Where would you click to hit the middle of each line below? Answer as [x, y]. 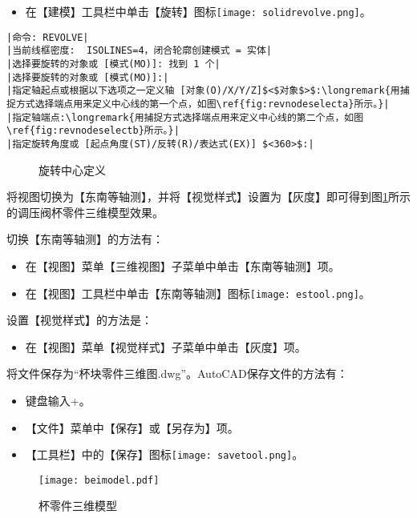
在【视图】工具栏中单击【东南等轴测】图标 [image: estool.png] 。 [198, 293]
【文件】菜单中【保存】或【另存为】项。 [132, 427]
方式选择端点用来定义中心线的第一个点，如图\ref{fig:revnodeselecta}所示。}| [202, 104]
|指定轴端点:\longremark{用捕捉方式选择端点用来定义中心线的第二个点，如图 [185, 117]
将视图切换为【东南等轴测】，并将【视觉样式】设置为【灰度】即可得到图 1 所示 [208, 197]
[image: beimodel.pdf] [99, 480]
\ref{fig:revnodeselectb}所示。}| [93, 131]
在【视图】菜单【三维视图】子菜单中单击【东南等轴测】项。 [182, 265]
